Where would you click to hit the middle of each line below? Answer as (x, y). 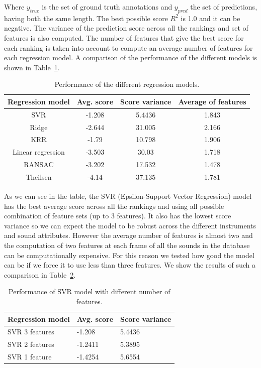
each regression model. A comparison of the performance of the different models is (131, 57)
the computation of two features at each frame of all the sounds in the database (127, 245)
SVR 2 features (31, 344)
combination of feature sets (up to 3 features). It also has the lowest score (118, 216)
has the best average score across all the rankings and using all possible (114, 206)
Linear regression (38, 152)
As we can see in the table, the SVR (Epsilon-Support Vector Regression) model (128, 196)
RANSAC (39, 164)
